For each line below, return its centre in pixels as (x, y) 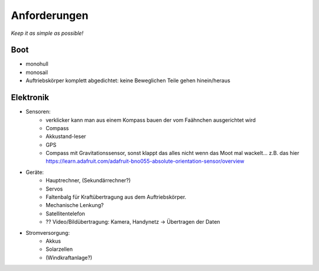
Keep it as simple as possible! (47, 33)
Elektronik (30, 98)
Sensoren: (38, 112)
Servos (54, 189)
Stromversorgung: (48, 233)
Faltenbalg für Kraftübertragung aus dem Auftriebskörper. (116, 197)
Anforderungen (50, 15)
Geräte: (35, 172)
